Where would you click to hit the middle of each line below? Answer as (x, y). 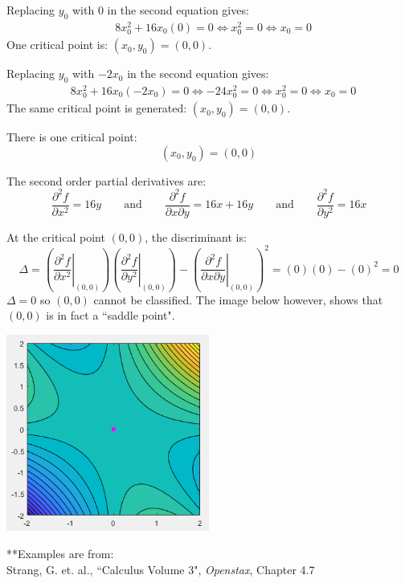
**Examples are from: (60, 553)
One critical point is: (57, 45)
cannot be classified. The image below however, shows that (238, 299)
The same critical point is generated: (97, 108)
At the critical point (56, 236)
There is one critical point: (72, 137)
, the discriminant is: (196, 236)
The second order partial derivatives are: (106, 180)
